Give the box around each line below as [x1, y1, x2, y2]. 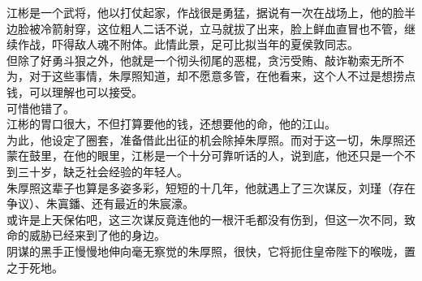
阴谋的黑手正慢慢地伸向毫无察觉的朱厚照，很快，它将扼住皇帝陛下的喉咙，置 [6, 242, 416, 259]
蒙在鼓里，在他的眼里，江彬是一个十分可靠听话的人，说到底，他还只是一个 [6, 147, 404, 164]
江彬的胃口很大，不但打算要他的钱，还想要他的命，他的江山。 [6, 115, 336, 132]
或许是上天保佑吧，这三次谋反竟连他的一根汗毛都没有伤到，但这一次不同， [6, 210, 404, 227]
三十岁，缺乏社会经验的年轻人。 [17, 162, 188, 179]
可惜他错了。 [6, 99, 75, 116]
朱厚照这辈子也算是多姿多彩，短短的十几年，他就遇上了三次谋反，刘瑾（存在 [6, 179, 416, 196]
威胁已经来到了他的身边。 [28, 227, 166, 244]
